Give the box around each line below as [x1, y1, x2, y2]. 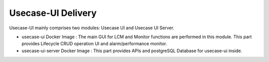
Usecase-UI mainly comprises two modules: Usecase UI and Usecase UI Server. [9, 25, 174, 31]
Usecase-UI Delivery [9, 7, 97, 18]
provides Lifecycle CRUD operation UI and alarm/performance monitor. [21, 41, 167, 47]
